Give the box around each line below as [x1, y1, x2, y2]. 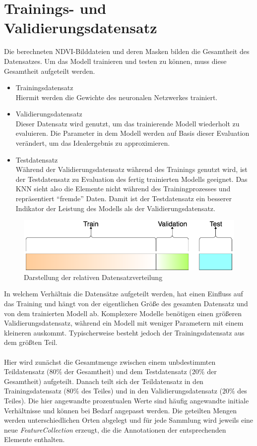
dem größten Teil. [4, 337, 58, 347]
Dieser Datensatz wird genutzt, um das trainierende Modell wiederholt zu [15, 118, 240, 128]
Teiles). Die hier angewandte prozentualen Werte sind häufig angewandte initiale [4, 395, 249, 406]
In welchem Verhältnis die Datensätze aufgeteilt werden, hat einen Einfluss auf [4, 288, 243, 299]
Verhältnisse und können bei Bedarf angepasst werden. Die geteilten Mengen [4, 405, 237, 415]
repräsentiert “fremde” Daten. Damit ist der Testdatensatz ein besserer [15, 193, 232, 204]
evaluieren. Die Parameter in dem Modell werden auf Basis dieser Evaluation [15, 128, 250, 138]
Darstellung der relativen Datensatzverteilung [24, 272, 163, 282]
